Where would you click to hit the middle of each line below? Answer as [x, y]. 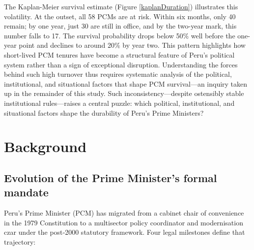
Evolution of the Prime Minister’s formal [111, 177]
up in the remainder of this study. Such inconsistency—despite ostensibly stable [124, 93]
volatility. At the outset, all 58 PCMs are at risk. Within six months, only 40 [120, 16]
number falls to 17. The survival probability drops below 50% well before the [120, 35]
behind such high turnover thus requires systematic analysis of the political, [118, 74]
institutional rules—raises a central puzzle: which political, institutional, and [119, 103]
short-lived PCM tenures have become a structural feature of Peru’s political [119, 54]
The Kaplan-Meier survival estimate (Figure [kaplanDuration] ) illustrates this [121, 6]
